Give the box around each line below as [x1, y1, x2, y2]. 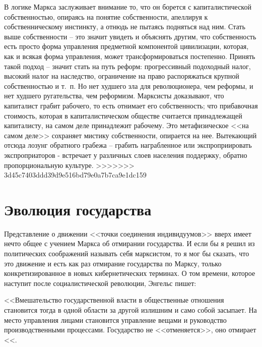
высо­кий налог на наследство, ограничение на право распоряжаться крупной [4, 71, 239, 81]
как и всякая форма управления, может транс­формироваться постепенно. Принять [4, 50, 255, 61]
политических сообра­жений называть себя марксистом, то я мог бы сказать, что [4, 248, 249, 258]
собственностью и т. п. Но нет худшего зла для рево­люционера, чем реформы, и [4, 80, 253, 91]
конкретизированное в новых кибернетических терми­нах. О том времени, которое [4, 268, 255, 278]
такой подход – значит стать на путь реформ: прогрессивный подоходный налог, [4, 61, 251, 71]
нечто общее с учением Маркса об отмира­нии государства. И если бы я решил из [4, 238, 255, 249]
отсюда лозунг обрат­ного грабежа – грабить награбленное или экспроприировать [4, 140, 252, 150]
